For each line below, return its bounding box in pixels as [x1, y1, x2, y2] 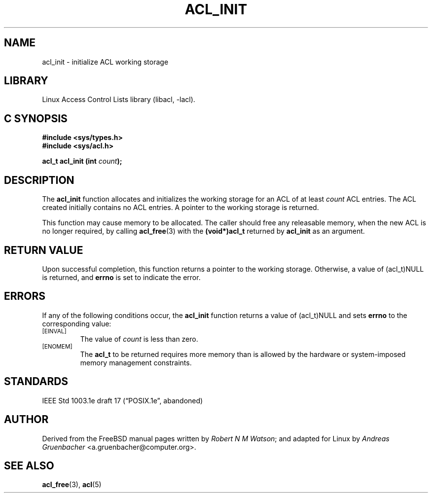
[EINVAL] [42, 327, 67, 335]
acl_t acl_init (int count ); [42, 157, 122, 166]
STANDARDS [4, 375, 69, 388]
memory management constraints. [80, 358, 192, 367]
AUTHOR [4, 413, 49, 426]
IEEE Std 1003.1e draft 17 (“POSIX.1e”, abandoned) [42, 396, 203, 405]
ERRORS [4, 290, 46, 303]
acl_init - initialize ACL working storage [42, 57, 169, 66]
